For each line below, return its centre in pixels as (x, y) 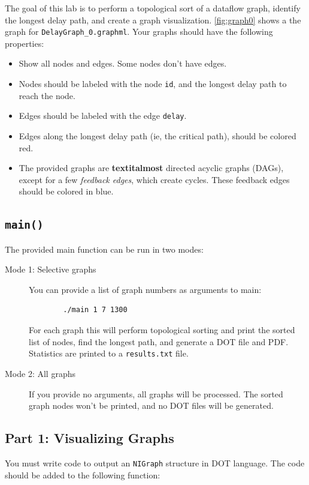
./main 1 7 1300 (95, 310)
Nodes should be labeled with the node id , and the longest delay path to (153, 84)
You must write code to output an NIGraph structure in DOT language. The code (155, 462)
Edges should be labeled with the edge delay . (103, 116)
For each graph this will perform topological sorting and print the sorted (162, 330)
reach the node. (47, 95)
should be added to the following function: (83, 474)
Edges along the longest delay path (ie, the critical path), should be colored (157, 135)
